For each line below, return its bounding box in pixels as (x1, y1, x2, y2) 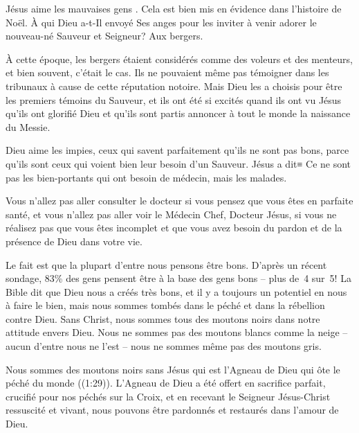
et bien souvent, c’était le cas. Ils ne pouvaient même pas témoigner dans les (6, 65, 329, 80)
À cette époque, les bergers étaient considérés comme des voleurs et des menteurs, (6, 51, 353, 66)
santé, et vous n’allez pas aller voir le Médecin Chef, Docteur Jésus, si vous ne (6, 206, 337, 221)
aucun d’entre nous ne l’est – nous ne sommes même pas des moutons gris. (6, 339, 322, 353)
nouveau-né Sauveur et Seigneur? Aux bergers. (6, 28, 203, 43)
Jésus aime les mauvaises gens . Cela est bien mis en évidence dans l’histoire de (6, 1, 342, 15)
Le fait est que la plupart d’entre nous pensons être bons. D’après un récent (6, 257, 327, 272)
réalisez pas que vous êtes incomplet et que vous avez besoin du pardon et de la (6, 220, 342, 235)
